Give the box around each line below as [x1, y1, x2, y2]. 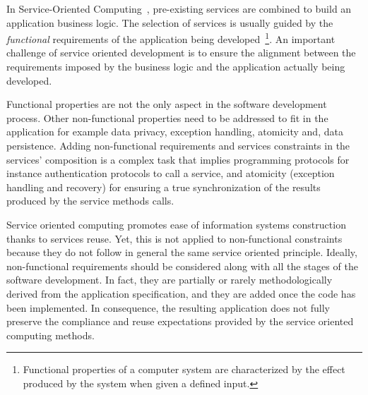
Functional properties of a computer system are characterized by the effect [23, 362, 345, 377]
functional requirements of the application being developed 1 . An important [6, 30, 336, 46]
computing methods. [6, 327, 95, 342]
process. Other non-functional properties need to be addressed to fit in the [6, 110, 328, 125]
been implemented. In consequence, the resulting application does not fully [6, 300, 331, 315]
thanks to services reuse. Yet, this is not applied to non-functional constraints [6, 231, 343, 245]
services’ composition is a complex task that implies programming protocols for [6, 152, 350, 166]
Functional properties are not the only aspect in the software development [6, 97, 327, 111]
